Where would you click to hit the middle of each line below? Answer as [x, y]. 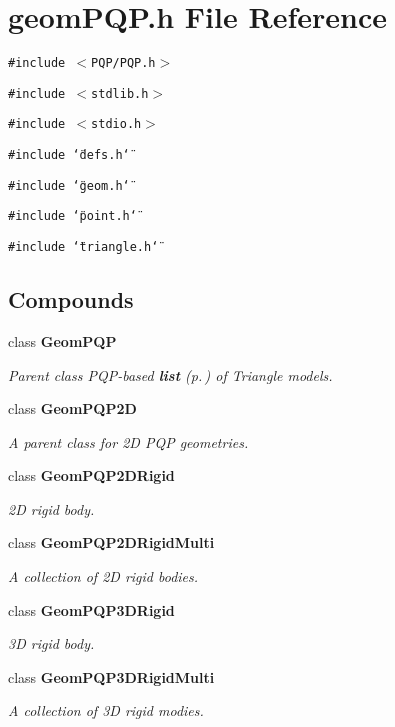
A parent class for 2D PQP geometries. [128, 441]
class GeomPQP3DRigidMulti [111, 676]
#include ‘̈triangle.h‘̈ [83, 247]
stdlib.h [120, 93]
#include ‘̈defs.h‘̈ [69, 155]
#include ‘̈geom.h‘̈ [69, 185]
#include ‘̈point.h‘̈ [72, 216]
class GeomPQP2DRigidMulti [111, 542]
